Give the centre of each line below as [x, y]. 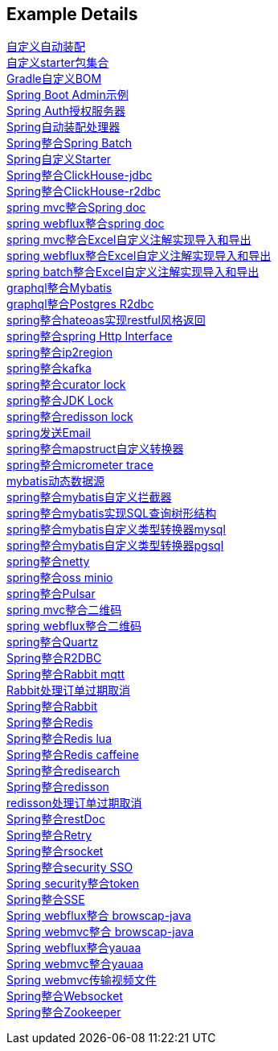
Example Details [72, 14]
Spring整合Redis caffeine [73, 755]
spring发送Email [49, 433]
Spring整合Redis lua [59, 739]
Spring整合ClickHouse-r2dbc [84, 192]
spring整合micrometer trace [80, 465]
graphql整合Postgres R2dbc [80, 304]
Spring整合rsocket [55, 851]
